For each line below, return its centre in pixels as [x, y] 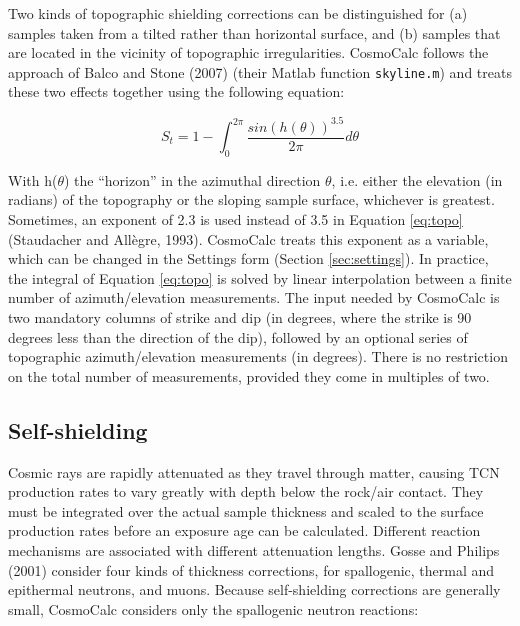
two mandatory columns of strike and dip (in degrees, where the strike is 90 [240, 316]
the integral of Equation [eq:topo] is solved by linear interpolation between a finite [260, 277]
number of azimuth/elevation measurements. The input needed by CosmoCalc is [254, 297]
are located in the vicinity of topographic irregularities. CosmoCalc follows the [248, 52]
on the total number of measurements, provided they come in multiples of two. [249, 375]
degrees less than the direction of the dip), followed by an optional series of [238, 336]
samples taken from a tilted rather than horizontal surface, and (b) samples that [254, 32]
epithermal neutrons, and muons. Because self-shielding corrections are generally [254, 589]
